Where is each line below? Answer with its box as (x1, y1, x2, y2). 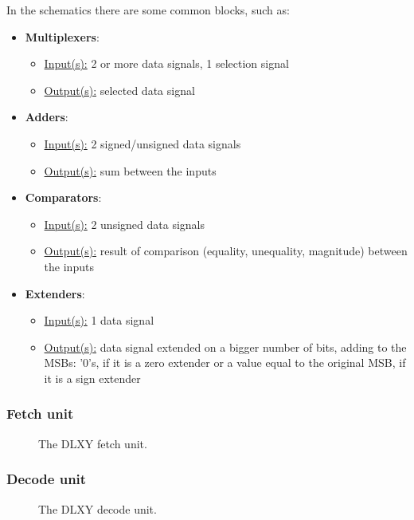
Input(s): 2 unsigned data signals (44, 215, 205, 232)
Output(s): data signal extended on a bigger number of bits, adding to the (44, 338, 407, 355)
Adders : (25, 108, 68, 125)
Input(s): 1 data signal (44, 312, 154, 329)
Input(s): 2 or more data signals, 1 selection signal (44, 55, 289, 72)
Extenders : (25, 285, 85, 301)
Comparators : (25, 189, 102, 206)
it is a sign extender (44, 369, 141, 386)
